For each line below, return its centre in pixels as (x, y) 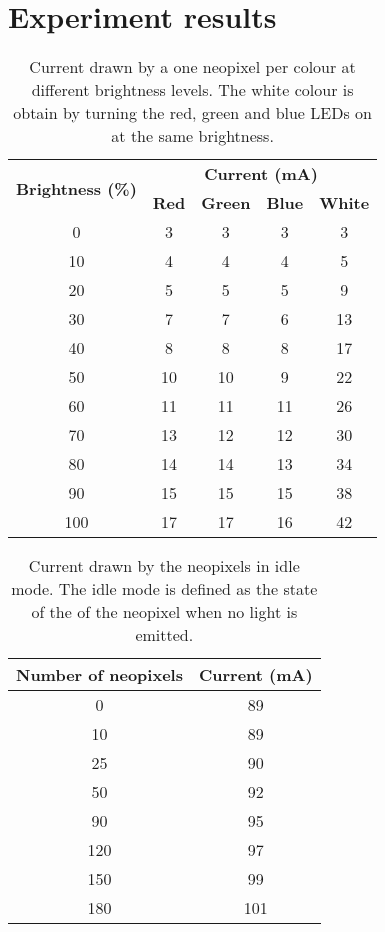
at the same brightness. (192, 136)
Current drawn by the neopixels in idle (164, 566)
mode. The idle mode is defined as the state (164, 589)
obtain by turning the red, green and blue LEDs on (192, 113)
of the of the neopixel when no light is (164, 612)
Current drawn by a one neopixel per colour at (192, 67)
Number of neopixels (99, 675)
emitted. (164, 635)
